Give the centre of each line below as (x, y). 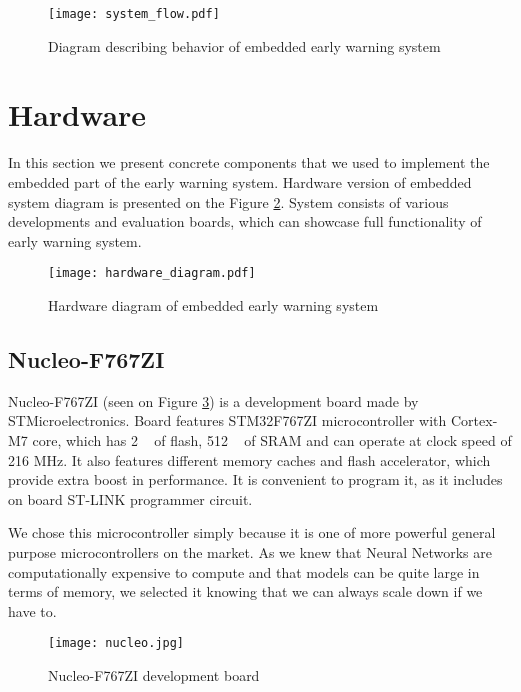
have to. (32, 610)
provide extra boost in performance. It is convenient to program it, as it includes (255, 479)
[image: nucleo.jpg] (116, 643)
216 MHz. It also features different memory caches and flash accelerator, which (249, 459)
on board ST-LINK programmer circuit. (130, 498)
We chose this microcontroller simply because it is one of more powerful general (252, 532)
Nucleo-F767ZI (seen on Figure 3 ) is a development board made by (213, 400)
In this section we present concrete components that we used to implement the (249, 162)
